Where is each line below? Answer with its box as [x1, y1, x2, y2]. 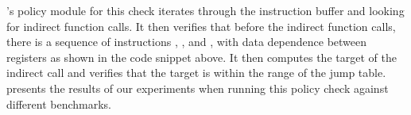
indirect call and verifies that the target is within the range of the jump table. [6, 64, 386, 81]
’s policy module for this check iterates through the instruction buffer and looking [6, 2, 405, 18]
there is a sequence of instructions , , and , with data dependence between [6, 33, 367, 50]
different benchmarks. [6, 95, 111, 112]
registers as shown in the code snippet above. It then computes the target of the [6, 48, 397, 65]
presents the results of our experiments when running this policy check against [6, 79, 389, 96]
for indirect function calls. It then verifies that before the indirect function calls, [6, 17, 396, 34]
